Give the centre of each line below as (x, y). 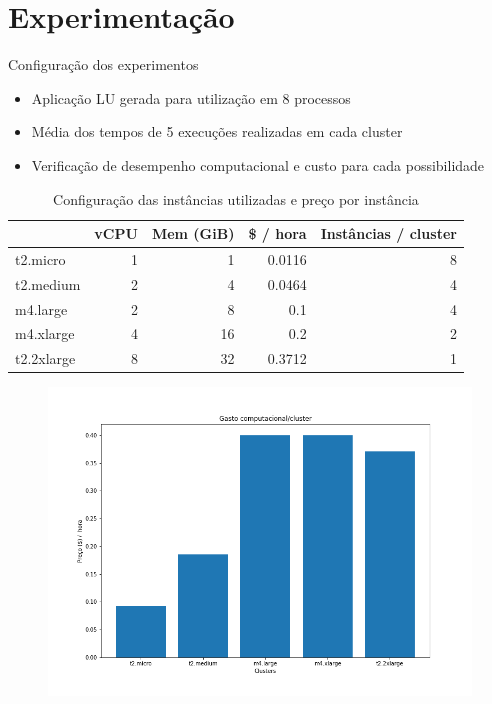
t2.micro (40, 258)
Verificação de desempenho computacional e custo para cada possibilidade (258, 164)
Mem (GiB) (193, 233)
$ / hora (277, 233)
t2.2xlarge (45, 358)
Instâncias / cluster (388, 233)
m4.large (41, 308)
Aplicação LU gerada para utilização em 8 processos (191, 97)
